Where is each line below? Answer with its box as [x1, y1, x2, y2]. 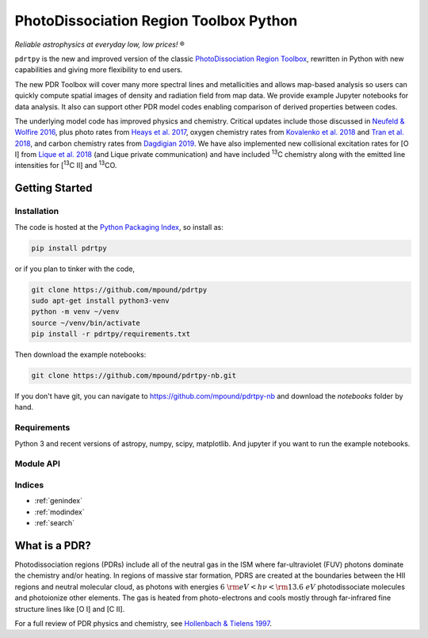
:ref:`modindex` [34, 507, 85, 517]
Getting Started [14, 181, 93, 195]
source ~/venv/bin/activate [31, 318, 140, 327]
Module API [14, 458, 61, 469]
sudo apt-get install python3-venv [31, 296, 170, 305]
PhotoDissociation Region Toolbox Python [14, 12, 298, 29]
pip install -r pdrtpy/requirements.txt [31, 330, 190, 338]
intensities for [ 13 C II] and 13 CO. [14, 159, 117, 170]
